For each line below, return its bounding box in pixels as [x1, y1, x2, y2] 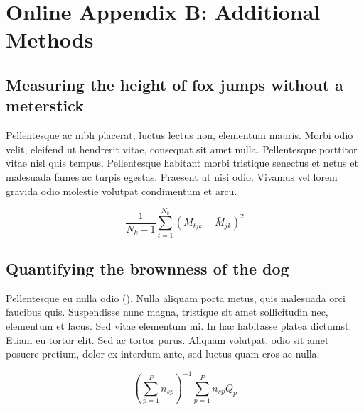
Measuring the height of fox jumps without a [6, 73, 343, 95]
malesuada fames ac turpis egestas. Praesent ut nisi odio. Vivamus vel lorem [6, 169, 338, 184]
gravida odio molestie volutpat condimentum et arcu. [6, 183, 237, 198]
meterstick [6, 94, 85, 116]
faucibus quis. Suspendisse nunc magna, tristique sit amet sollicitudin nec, [6, 304, 328, 319]
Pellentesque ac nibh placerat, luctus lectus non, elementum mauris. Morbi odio [6, 128, 353, 143]
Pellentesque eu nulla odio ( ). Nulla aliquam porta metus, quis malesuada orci [6, 290, 346, 305]
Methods [6, 25, 94, 54]
